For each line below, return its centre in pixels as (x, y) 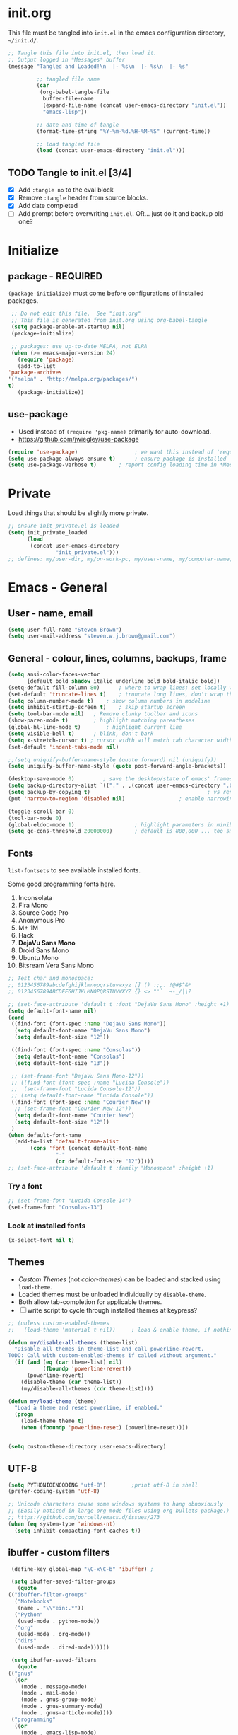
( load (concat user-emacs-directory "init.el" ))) (111, 151)
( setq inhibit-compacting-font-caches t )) (78, 1531)
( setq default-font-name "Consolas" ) (70, 1056)
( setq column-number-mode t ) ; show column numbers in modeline (109, 701)
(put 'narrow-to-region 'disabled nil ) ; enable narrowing (122, 799)
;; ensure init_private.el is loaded (64, 526)
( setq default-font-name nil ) (53, 1011)
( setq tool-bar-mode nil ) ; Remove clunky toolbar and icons (103, 714)
